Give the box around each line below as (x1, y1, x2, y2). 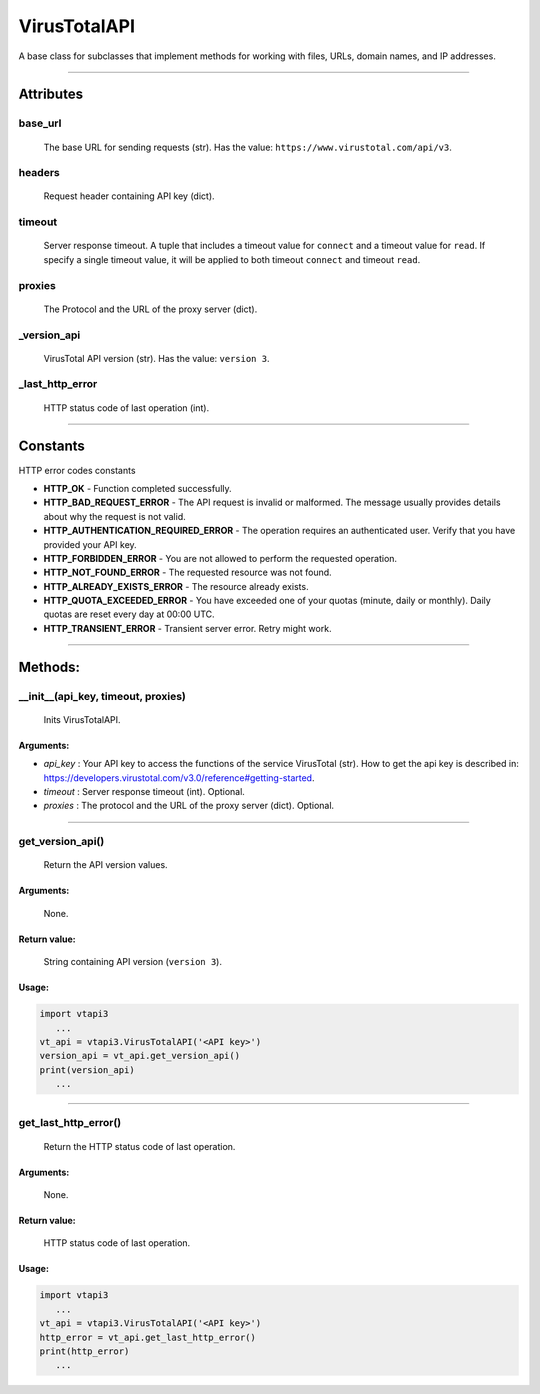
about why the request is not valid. (43, 510, 186, 522)
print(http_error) (39, 1345, 130, 1357)
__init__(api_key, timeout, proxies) (18, 689, 187, 703)
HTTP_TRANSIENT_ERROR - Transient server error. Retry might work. (43, 622, 332, 634)
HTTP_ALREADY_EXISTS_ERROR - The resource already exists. (43, 580, 309, 592)
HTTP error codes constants (18, 464, 136, 476)
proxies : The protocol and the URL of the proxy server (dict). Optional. (43, 800, 335, 812)
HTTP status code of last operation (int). (43, 401, 210, 414)
